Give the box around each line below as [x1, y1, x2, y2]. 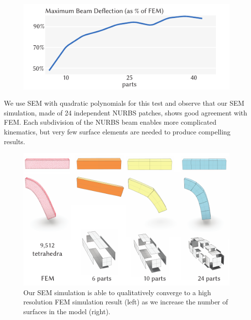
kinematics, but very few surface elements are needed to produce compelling [4, 126, 231, 136]
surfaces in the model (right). [23, 306, 110, 317]
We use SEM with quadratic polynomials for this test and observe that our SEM [4, 98, 245, 108]
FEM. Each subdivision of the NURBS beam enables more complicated [4, 117, 216, 127]
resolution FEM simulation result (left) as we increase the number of [23, 297, 228, 307]
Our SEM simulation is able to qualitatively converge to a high [23, 287, 211, 297]
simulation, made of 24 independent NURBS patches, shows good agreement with [4, 107, 248, 117]
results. [4, 136, 25, 146]
